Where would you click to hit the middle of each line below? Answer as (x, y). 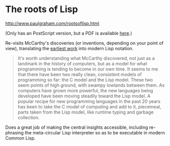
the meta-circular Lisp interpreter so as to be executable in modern (95, 132)
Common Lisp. (21, 138)
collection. (28, 117)
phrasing (14, 132)
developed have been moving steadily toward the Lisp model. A (84, 96)
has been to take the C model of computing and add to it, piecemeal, (89, 106)
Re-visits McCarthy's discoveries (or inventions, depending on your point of (84, 43)
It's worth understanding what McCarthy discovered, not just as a (86, 58)
